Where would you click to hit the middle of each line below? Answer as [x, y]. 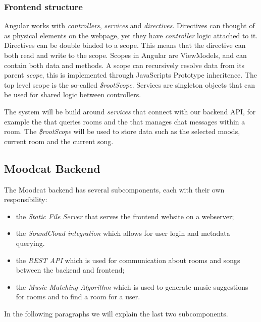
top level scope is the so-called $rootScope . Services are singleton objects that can [130, 84]
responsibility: [26, 199]
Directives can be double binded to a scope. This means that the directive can [125, 45]
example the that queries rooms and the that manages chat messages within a [125, 121]
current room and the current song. [59, 141]
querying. [30, 243]
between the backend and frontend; [70, 270]
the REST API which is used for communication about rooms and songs [128, 260]
